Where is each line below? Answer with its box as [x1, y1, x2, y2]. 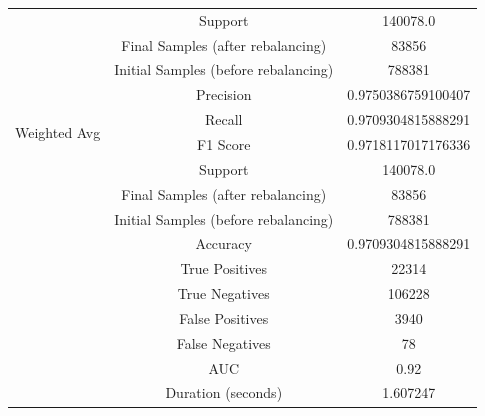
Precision [195, 84, 252, 105]
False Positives [179, 307, 269, 328]
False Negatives [176, 332, 271, 353]
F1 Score [197, 133, 251, 154]
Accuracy [195, 233, 252, 254]
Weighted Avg [15, 121, 101, 142]
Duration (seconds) [165, 382, 283, 403]
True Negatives [177, 283, 270, 304]
